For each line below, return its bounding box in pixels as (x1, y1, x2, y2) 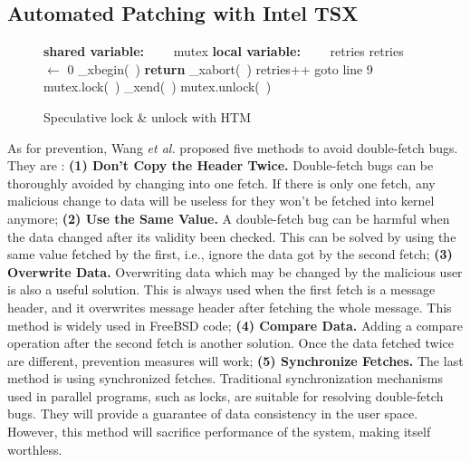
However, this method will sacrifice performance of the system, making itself (7, 422, 431, 441)
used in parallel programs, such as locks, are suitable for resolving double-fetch (7, 386, 444, 405)
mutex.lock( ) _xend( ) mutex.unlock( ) (43, 77, 272, 96)
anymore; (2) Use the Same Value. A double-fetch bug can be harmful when (7, 208, 450, 227)
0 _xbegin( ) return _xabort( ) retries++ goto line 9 (67, 59, 373, 78)
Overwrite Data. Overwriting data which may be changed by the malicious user (7, 262, 463, 281)
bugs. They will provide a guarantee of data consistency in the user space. (7, 404, 418, 423)
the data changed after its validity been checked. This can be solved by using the (7, 226, 456, 245)
